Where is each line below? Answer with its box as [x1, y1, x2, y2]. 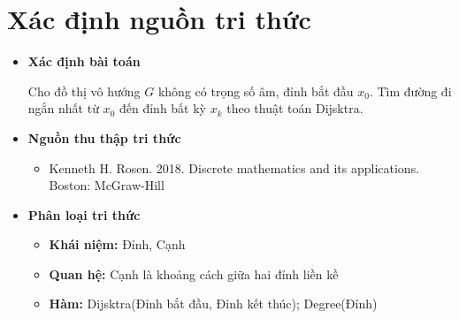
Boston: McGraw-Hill [49, 176, 164, 194]
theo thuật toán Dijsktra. [226, 99, 363, 118]
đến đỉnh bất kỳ [119, 99, 207, 118]
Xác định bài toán [27, 52, 141, 71]
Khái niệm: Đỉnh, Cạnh [49, 235, 186, 254]
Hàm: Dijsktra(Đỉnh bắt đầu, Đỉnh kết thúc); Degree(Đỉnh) [49, 294, 378, 313]
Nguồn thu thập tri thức [27, 128, 181, 147]
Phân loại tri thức [27, 205, 141, 224]
